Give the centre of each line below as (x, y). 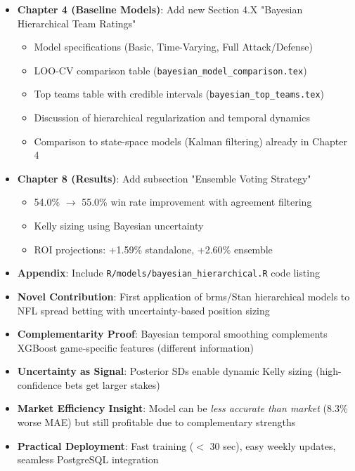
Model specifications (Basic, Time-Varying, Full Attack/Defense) (174, 47)
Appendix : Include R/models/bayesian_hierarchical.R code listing (168, 273)
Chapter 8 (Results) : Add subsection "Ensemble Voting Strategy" (164, 178)
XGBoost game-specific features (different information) (136, 347)
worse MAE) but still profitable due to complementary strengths (156, 422)
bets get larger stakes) (112, 384)
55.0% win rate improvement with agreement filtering (197, 202)
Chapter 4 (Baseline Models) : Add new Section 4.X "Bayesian (160, 9)
